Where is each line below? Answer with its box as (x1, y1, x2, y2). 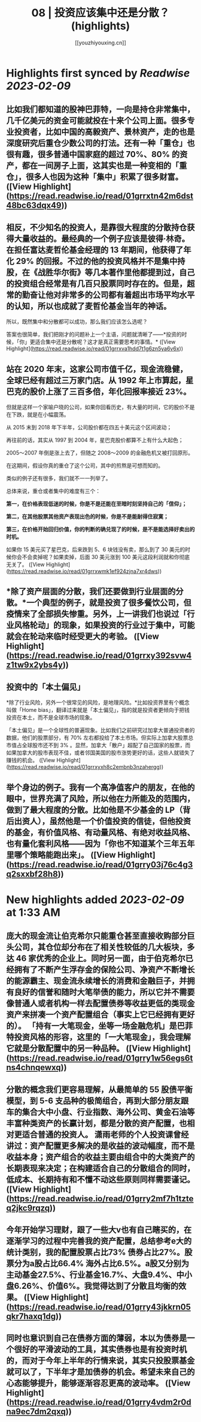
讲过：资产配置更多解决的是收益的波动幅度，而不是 (6, 1141, 195, 1151)
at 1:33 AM (6, 906, 61, 919)
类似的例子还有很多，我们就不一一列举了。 (6, 474, 111, 482)
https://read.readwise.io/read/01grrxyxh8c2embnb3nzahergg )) (8, 763, 164, 771)
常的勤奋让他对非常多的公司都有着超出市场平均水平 (6, 290, 195, 300)
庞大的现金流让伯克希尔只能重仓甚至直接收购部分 (6, 931, 187, 941)
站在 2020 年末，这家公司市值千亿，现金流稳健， (6, 364, 188, 374)
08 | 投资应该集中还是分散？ (31, 6, 170, 20)
